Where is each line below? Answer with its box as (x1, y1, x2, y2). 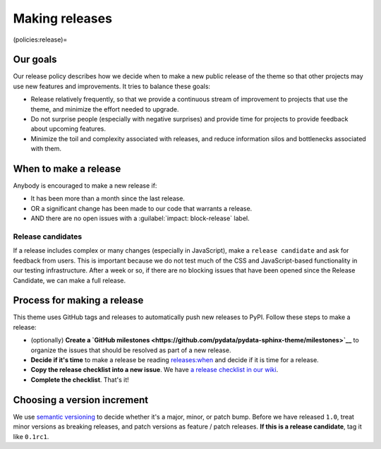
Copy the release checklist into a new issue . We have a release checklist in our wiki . (30, 366, 279, 374)
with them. (30, 145, 61, 153)
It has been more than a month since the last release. (30, 194, 185, 203)
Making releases (13, 11, 113, 26)
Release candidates (13, 232, 83, 241)
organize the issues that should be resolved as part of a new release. (30, 346, 231, 354)
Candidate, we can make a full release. (13, 276, 126, 285)
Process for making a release (13, 294, 144, 306)
